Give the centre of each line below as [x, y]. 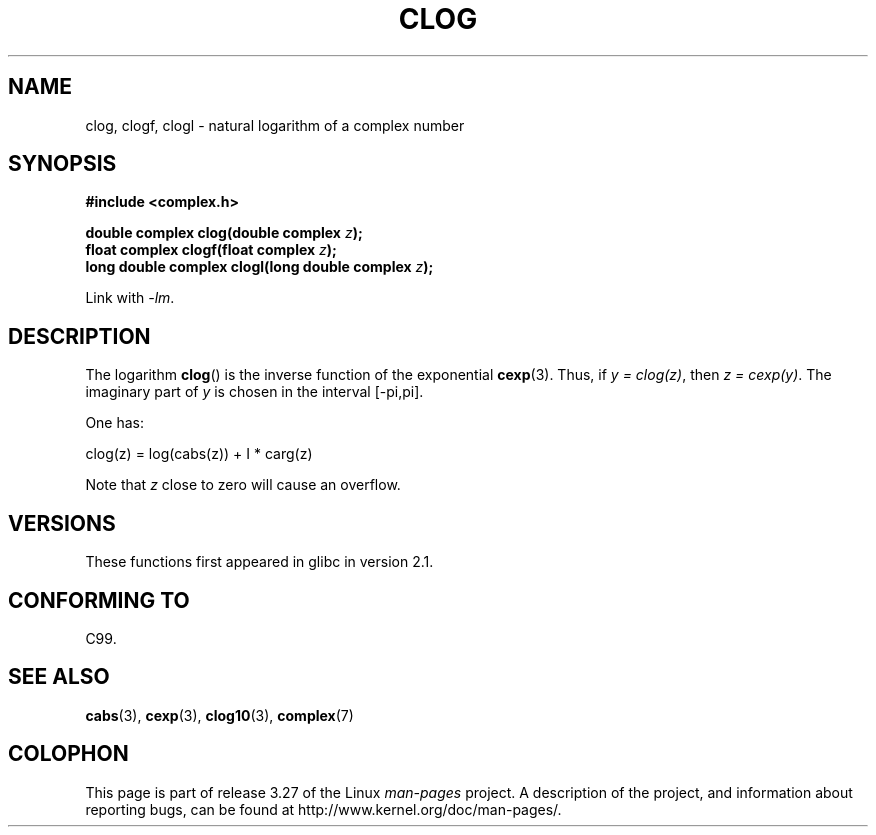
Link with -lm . [130, 298]
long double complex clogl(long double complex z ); [259, 267]
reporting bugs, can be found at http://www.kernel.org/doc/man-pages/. [323, 809]
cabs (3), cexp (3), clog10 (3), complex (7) [219, 715]
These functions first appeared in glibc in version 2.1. [259, 562]
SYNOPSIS [62, 164]
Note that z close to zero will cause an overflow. [243, 485]
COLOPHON [68, 754]
